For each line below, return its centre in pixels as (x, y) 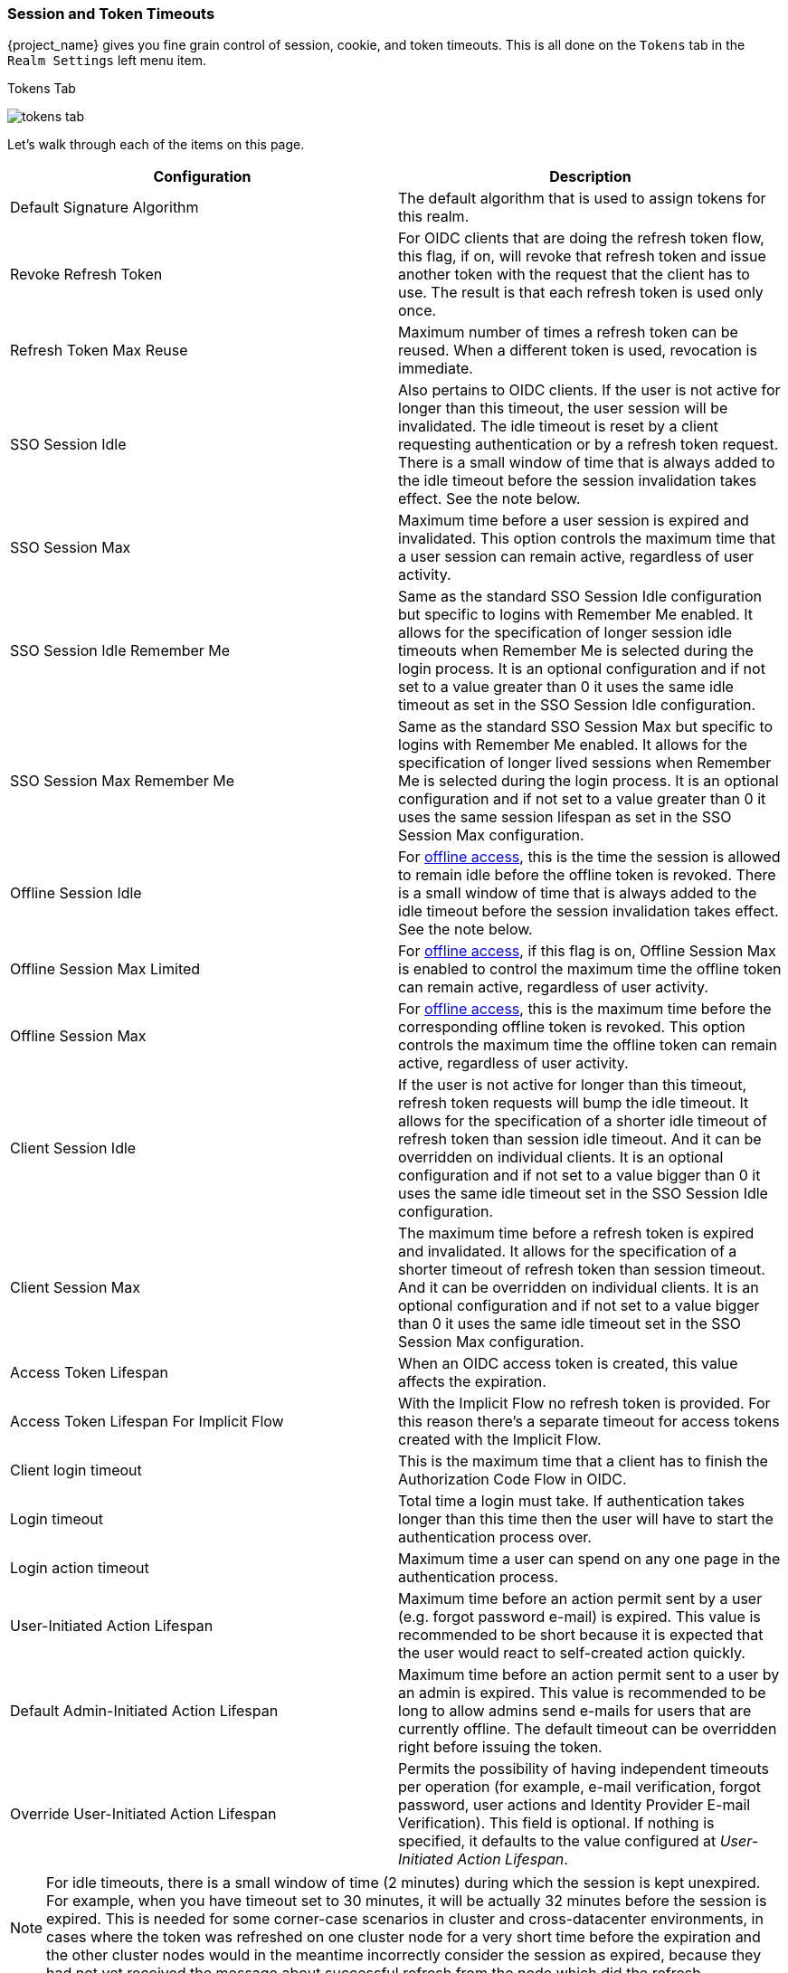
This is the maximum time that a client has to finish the (583, 1461)
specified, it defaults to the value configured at (557, 1841)
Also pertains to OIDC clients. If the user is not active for (589, 390)
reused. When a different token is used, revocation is (578, 351)
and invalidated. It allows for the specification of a (568, 1252)
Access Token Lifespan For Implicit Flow (147, 1422)
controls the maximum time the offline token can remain (588, 1045)
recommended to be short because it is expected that (581, 1635)
